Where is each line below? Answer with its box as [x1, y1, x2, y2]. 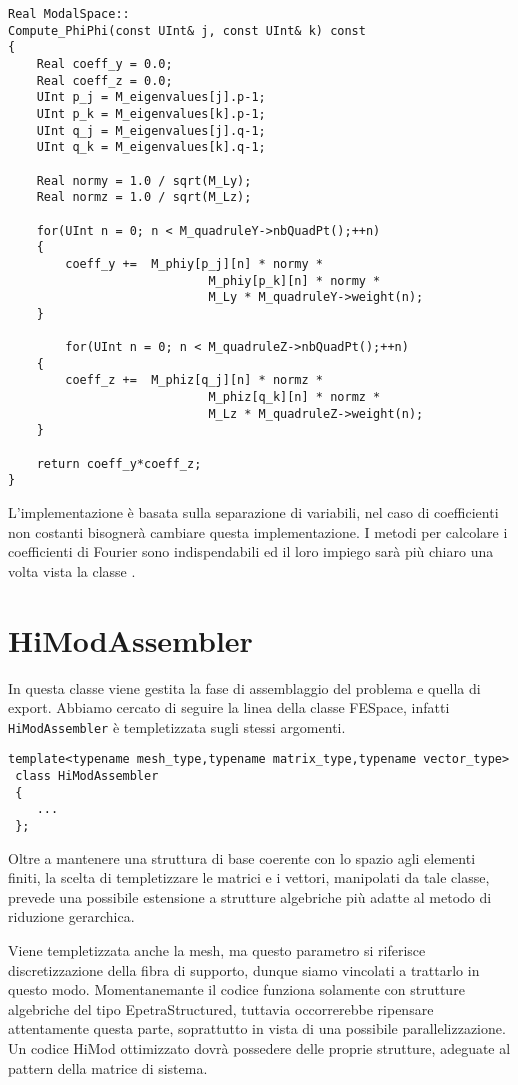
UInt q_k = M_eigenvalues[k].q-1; [36, 140, 266, 155]
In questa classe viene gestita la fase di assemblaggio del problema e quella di [8, 677, 481, 698]
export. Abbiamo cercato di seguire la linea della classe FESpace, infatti [8, 697, 450, 718]
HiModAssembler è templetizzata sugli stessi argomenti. [8, 716, 346, 737]
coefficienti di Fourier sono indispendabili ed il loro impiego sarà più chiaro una [8, 541, 494, 562]
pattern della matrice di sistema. [8, 1057, 208, 1078]
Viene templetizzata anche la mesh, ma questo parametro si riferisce [8, 940, 426, 961]
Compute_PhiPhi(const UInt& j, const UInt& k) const [8, 23, 366, 38]
